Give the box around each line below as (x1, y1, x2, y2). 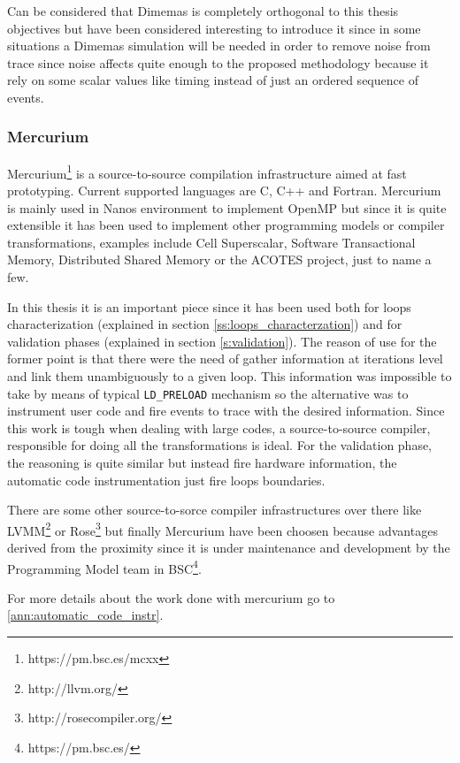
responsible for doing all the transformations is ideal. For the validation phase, (7, 436, 433, 454)
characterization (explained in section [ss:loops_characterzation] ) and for (7, 315, 402, 333)
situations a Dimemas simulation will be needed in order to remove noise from (7, 36, 431, 55)
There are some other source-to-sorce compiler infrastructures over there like (7, 500, 422, 519)
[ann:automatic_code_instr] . (7, 606, 164, 624)
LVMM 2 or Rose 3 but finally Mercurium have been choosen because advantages (7, 518, 438, 539)
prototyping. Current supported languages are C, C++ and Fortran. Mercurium (7, 181, 441, 200)
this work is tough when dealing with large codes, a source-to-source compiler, (7, 418, 431, 437)
